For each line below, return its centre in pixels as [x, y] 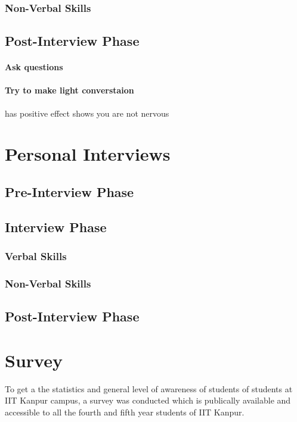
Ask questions [34, 67]
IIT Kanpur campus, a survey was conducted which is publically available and [148, 400]
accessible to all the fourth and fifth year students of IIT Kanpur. [125, 412]
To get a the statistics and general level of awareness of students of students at [149, 388]
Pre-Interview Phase [69, 191]
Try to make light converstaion [69, 90]
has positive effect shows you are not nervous [87, 113]
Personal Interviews [88, 154]
